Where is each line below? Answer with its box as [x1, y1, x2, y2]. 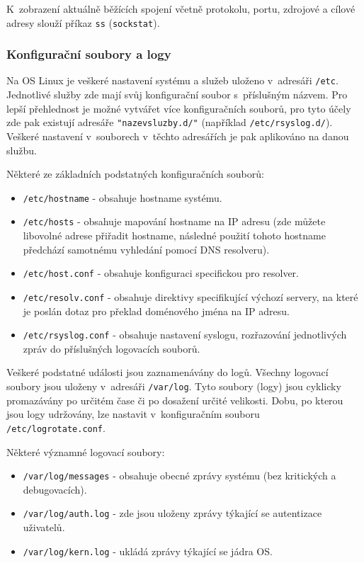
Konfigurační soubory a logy [6, 45, 171, 63]
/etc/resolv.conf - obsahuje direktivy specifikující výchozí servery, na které [23, 289, 358, 304]
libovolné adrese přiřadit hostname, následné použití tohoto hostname [23, 228, 326, 243]
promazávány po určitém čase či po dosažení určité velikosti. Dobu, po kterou [6, 392, 343, 407]
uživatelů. [23, 520, 65, 534]
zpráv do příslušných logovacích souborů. [23, 341, 200, 356]
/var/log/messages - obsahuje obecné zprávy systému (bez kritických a [23, 468, 336, 483]
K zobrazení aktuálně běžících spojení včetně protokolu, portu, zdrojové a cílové [6, 1, 356, 16]
